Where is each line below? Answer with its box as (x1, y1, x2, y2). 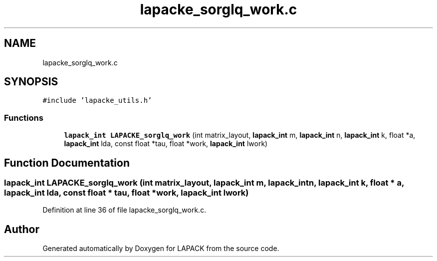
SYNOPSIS (4, 75, 58, 88)
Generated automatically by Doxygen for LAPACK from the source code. (42, 244, 279, 253)
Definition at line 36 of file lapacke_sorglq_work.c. (42, 206, 207, 215)
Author (4, 223, 39, 236)
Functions (4, 112, 43, 123)
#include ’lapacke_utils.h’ (42, 96, 152, 105)
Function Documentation (4, 156, 130, 169)
